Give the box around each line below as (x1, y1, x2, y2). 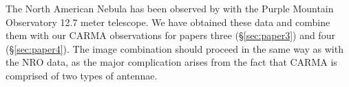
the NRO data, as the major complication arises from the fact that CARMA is (6, 55, 337, 69)
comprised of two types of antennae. (6, 68, 158, 82)
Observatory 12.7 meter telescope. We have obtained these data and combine (6, 14, 330, 29)
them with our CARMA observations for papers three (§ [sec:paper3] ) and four (6, 28, 335, 42)
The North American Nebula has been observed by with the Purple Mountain (6, 1, 334, 15)
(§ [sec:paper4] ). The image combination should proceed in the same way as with (6, 41, 343, 55)
